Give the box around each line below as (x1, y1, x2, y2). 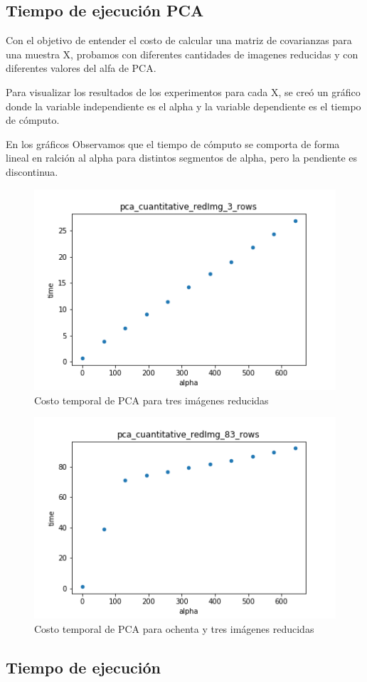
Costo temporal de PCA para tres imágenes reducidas (34, 392, 269, 407)
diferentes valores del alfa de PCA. (6, 61, 156, 75)
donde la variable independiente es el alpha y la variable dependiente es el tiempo (6, 98, 361, 113)
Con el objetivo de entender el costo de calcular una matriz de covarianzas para (6, 33, 352, 48)
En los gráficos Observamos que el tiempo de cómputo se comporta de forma (6, 136, 340, 151)
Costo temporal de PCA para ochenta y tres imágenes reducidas (34, 621, 314, 636)
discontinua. (6, 164, 58, 179)
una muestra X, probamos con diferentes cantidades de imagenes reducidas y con (6, 46, 358, 61)
